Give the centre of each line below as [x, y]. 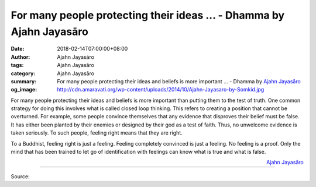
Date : [18, 49]
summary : [24, 81]
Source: [20, 176]
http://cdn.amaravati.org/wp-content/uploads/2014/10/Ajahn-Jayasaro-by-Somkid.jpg [161, 90]
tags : [17, 65]
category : [23, 73]
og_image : [24, 90]
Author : [20, 57]
